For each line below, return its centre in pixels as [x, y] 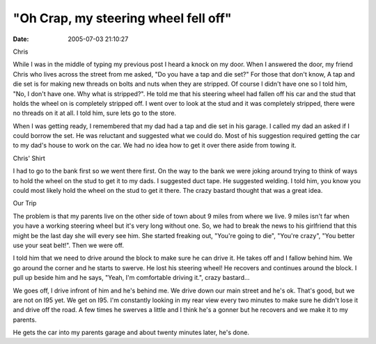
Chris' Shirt [29, 158]
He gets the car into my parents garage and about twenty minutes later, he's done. [131, 333]
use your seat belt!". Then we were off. [69, 245]
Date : [21, 39]
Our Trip [25, 203]
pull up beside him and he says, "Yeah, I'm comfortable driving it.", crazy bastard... [131, 278]
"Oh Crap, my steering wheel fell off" [122, 18]
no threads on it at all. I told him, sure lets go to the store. [95, 113]
